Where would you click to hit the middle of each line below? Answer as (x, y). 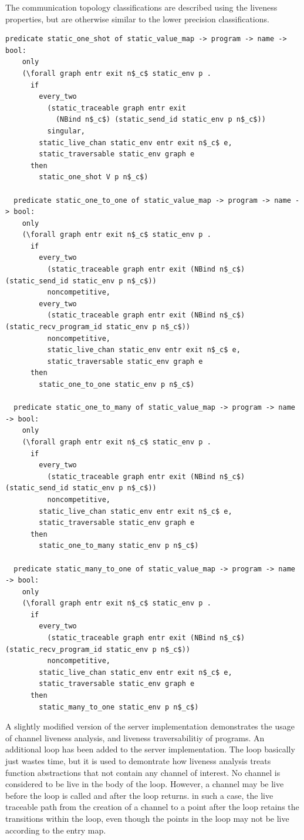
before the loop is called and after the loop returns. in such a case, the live (139, 795)
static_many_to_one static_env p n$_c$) (119, 707)
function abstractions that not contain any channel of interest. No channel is (143, 772)
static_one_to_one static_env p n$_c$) (117, 384)
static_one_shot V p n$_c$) (94, 177)
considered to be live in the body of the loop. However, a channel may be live (145, 784)
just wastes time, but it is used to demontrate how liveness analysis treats (138, 761)
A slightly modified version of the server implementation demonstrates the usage (150, 726)
